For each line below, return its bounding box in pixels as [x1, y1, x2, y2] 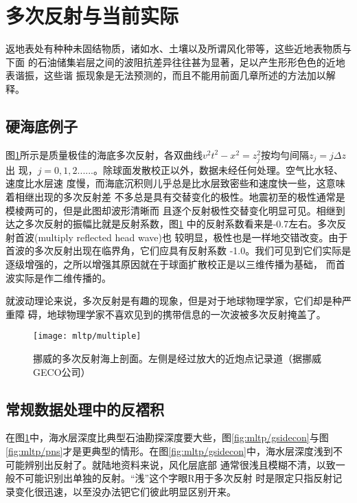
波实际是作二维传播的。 [5, 270, 111, 284]
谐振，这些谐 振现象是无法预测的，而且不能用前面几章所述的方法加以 [14, 68, 326, 82]
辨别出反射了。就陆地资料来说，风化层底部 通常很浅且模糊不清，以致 [24, 457, 336, 471]
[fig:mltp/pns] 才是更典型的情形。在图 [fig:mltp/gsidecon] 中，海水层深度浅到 [5, 444, 333, 458]
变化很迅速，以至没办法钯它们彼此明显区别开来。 [14, 484, 236, 498]
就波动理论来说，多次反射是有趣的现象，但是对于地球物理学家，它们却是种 [5, 293, 342, 308]
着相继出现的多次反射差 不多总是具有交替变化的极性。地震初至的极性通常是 [5, 190, 345, 204]
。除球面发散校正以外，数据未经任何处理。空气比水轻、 [93, 162, 344, 177]
